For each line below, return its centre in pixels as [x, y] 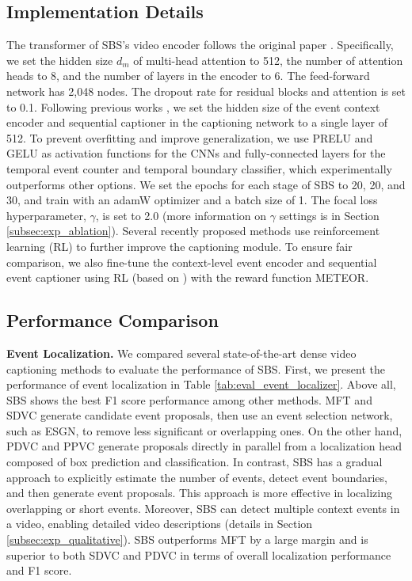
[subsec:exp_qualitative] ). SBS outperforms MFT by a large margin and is [187, 539]
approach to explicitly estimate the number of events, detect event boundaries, [197, 477]
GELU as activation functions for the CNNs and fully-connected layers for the [196, 153]
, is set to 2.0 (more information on [181, 215]
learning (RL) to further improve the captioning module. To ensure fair [179, 246]
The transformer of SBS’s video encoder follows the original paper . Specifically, [200, 45]
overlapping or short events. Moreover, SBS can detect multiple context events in [203, 508]
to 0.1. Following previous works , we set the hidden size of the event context [193, 106]
